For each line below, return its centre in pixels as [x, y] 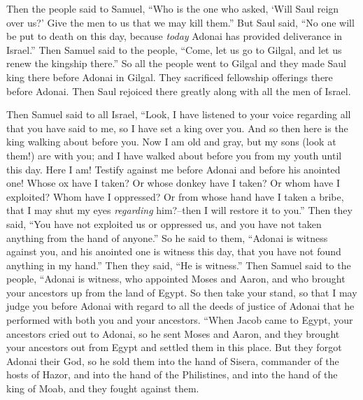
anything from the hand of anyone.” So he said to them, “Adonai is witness [167, 237]
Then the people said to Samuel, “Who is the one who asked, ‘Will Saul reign [173, 8]
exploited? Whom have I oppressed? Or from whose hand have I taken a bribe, [175, 196]
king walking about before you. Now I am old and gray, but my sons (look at [171, 142]
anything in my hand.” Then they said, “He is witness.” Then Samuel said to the [179, 265]
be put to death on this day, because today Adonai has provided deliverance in [175, 36]
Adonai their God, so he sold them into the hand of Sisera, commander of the [173, 360]
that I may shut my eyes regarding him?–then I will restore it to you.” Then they [179, 210]
